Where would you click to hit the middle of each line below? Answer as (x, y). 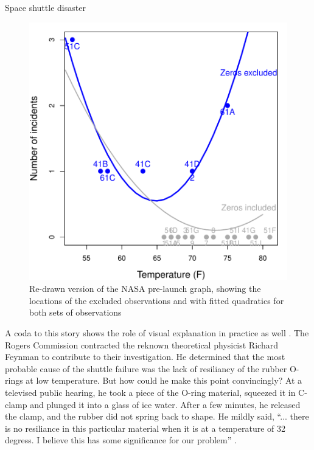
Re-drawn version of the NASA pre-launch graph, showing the (145, 289)
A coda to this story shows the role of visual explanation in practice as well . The (157, 332)
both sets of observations (75, 312)
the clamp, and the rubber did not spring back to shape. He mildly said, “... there (157, 416)
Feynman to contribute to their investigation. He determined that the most (145, 357)
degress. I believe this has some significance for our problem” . (121, 440)
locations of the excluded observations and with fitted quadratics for (157, 300)
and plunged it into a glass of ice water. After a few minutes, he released (165, 404)
